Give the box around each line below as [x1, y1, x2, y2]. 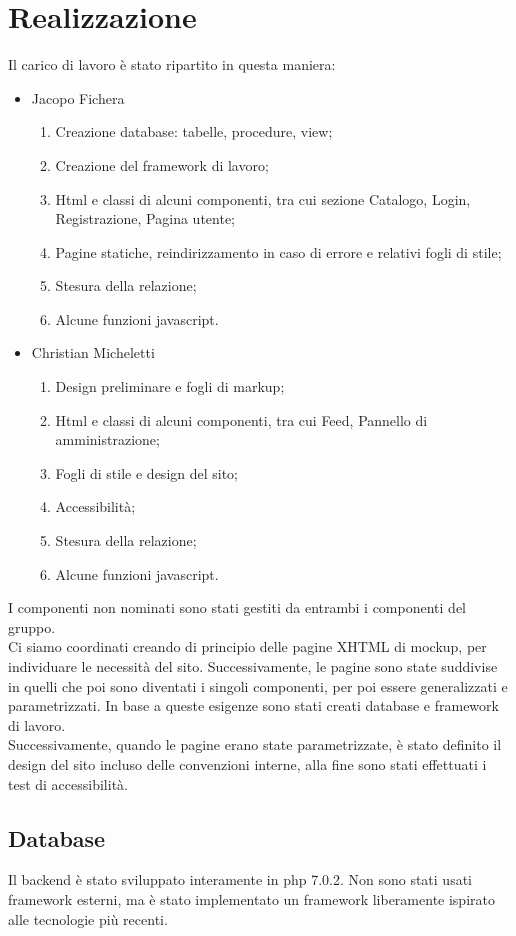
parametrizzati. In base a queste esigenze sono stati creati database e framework [8, 695, 499, 716]
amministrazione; [55, 429, 160, 450]
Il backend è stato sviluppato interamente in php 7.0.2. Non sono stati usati [8, 869, 472, 890]
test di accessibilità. [8, 773, 128, 794]
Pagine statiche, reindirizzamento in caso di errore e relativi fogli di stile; [55, 241, 502, 262]
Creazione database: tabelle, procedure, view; [55, 121, 333, 142]
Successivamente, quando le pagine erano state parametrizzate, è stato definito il [8, 734, 502, 755]
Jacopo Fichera [31, 87, 125, 108]
